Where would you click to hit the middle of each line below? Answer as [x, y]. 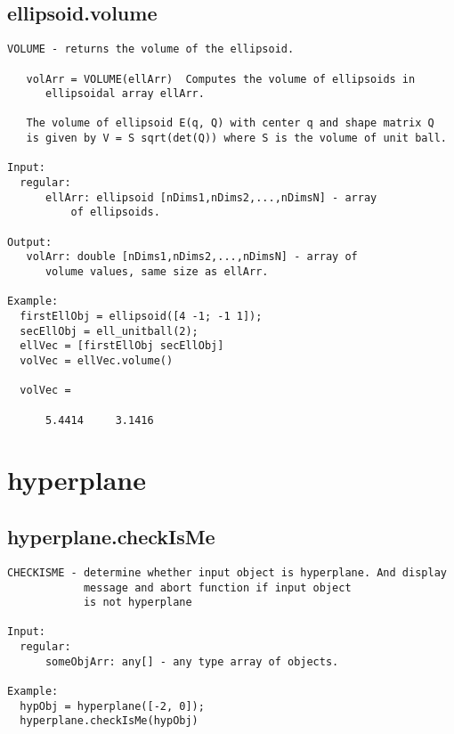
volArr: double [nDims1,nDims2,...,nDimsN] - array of [192, 257]
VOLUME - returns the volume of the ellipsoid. [151, 49]
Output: [30, 242]
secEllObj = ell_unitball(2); [109, 331]
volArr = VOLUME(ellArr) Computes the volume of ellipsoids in [221, 79]
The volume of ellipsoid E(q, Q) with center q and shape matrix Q [230, 123]
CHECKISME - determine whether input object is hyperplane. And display [227, 572]
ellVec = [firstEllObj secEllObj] [122, 346]
